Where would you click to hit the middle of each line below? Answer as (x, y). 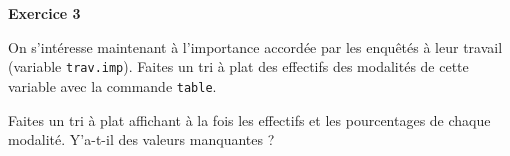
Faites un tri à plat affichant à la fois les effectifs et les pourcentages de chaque (249, 119)
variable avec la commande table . (112, 85)
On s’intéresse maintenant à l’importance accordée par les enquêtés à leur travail (255, 46)
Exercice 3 (44, 13)
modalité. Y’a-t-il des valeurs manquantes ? (141, 139)
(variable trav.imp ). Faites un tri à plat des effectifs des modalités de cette (238, 66)
